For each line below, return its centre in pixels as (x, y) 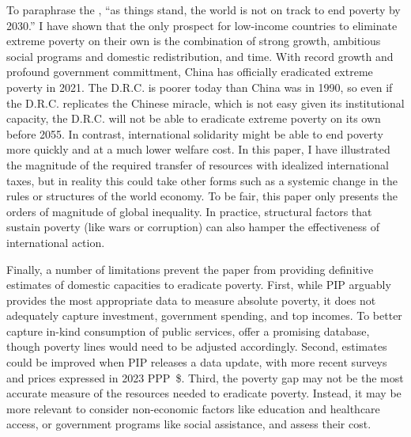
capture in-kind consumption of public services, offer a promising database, (188, 331)
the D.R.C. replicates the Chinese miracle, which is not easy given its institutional (205, 103)
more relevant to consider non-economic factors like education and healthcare (193, 408)
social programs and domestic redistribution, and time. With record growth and (200, 56)
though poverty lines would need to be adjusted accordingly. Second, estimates (197, 346)
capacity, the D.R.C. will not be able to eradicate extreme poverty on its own (194, 118)
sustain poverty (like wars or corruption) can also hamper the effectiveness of (193, 227)
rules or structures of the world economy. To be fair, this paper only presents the (202, 196)
